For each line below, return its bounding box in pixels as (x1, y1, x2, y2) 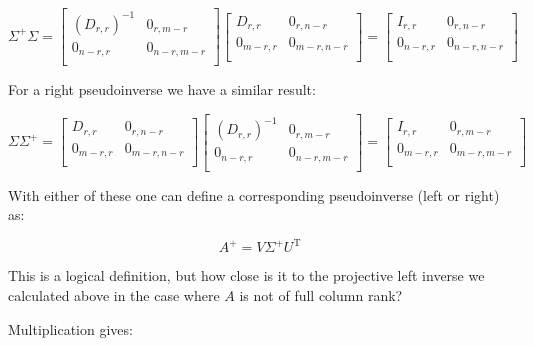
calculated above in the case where (8, 285, 220, 305)
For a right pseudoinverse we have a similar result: (8, 79, 316, 100)
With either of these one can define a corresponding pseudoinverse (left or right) (8, 184, 500, 205)
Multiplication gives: (8, 318, 133, 339)
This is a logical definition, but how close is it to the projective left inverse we (8, 265, 485, 286)
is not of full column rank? (239, 285, 403, 305)
